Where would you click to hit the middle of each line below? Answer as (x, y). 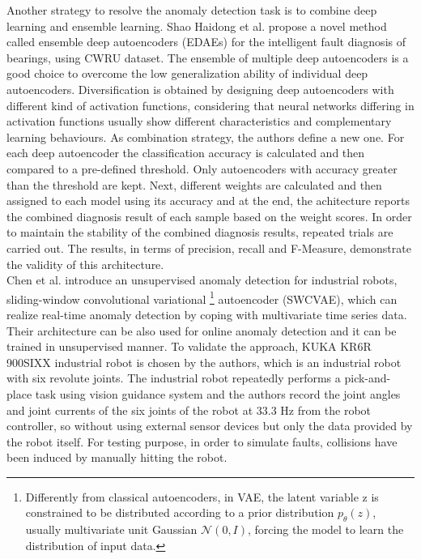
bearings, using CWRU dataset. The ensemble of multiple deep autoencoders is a (208, 57)
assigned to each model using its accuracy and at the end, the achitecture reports (208, 201)
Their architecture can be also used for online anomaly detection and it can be (202, 330)
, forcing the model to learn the (326, 529)
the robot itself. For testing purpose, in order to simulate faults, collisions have (202, 441)
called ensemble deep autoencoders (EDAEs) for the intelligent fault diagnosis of (206, 42)
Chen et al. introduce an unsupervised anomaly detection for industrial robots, (202, 280)
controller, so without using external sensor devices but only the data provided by (210, 426)
